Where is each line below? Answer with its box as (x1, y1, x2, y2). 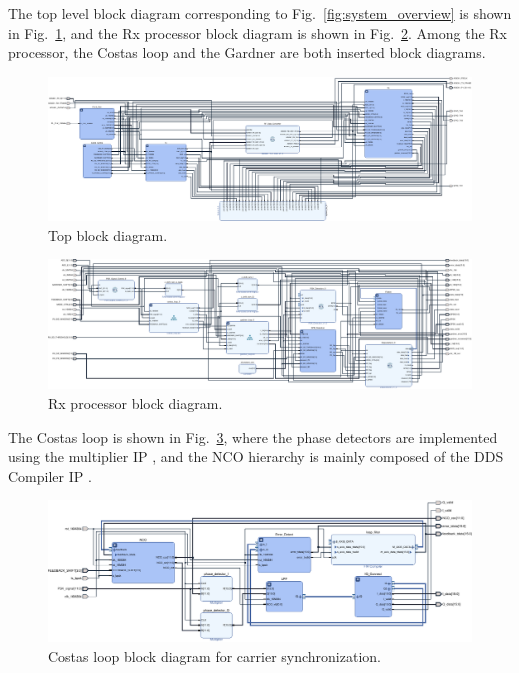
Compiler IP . (8, 465, 92, 486)
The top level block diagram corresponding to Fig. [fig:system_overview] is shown (8, 3, 512, 23)
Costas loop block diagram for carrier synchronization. (48, 646, 381, 667)
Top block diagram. (48, 224, 168, 245)
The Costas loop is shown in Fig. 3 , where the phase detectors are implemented (8, 426, 498, 447)
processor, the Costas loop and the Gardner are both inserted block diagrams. (8, 42, 486, 63)
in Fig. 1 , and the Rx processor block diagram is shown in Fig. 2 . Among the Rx (8, 22, 507, 43)
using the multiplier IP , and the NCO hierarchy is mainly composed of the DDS (8, 446, 504, 467)
